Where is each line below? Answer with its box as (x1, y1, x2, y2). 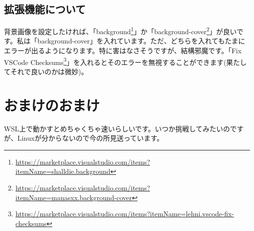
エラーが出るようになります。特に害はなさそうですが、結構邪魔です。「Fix (4, 45, 242, 56)
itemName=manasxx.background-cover (15, 192, 132, 202)
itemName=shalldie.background (15, 166, 110, 176)
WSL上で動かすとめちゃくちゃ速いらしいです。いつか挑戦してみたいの (4, 123, 230, 133)
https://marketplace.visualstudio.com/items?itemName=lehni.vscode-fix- (15, 209, 234, 219)
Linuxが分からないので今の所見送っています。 (17, 133, 164, 143)
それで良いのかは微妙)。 (10, 66, 88, 76)
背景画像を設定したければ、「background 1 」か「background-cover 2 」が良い (4, 25, 237, 36)
